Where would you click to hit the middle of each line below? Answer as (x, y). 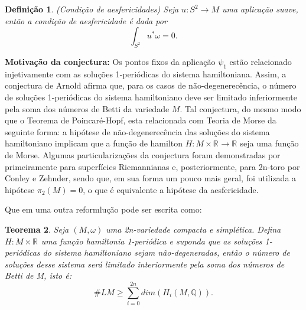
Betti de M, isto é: (38, 275)
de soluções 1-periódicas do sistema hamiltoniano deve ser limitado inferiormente (151, 97)
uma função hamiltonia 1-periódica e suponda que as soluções (152, 241)
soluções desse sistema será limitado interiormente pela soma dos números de (145, 264)
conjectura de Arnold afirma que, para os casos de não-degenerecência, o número (151, 85)
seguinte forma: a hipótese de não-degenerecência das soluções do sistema (137, 131)
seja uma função (269, 143)
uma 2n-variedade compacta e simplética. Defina (193, 229)
